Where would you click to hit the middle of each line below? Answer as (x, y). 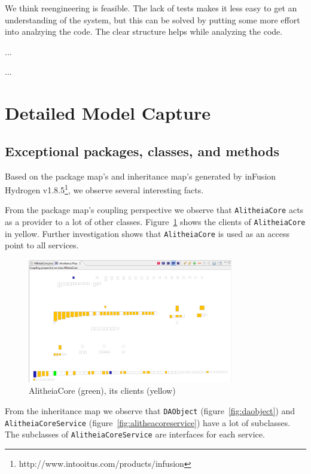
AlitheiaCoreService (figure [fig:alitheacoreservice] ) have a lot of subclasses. (148, 422)
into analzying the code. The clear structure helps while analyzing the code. (144, 31)
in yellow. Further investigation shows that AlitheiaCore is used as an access (147, 233)
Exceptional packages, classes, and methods (142, 151)
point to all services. (42, 245)
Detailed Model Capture (108, 113)
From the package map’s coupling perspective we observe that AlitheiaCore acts (154, 210)
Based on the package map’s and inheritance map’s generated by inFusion (141, 176)
